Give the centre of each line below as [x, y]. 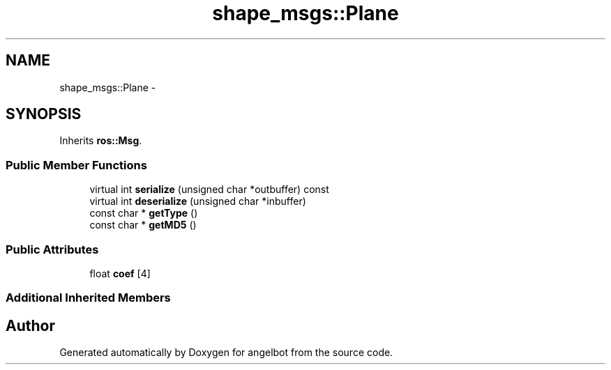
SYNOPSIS [44, 114]
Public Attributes [52, 249]
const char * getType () [144, 213]
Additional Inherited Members [88, 298]
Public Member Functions [76, 165]
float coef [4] [120, 273]
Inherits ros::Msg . [101, 141]
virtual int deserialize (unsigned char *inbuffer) [198, 201]
